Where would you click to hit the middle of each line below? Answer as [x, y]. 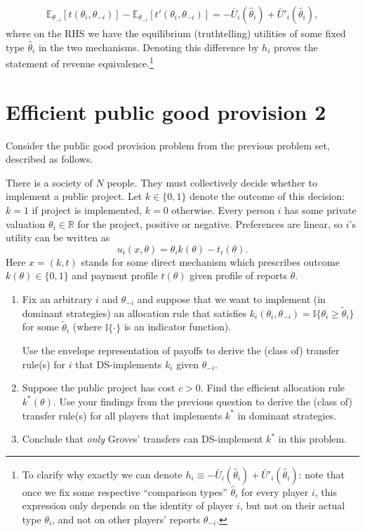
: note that [321, 474]
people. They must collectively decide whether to [212, 182]
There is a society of [49, 182]
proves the [296, 47]
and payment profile [115, 275]
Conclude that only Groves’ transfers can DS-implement [142, 439]
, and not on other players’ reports [126, 519]
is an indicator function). [178, 327]
